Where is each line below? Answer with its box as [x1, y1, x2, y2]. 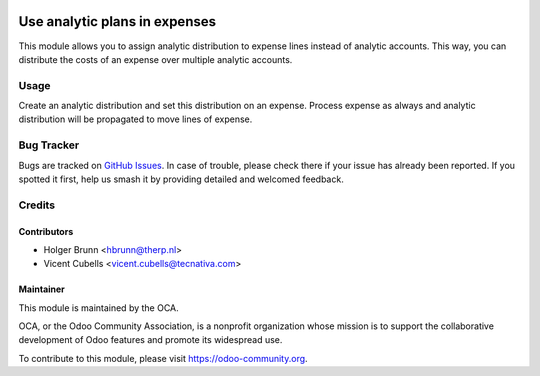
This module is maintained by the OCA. [18, 301, 179, 314]
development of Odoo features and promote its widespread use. [18, 334, 283, 346]
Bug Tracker [18, 138, 80, 152]
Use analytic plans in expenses [18, 13, 217, 30]
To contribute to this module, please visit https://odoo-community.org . [18, 352, 309, 364]
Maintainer [18, 283, 65, 295]
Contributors [18, 225, 74, 237]
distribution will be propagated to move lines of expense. [18, 113, 253, 125]
